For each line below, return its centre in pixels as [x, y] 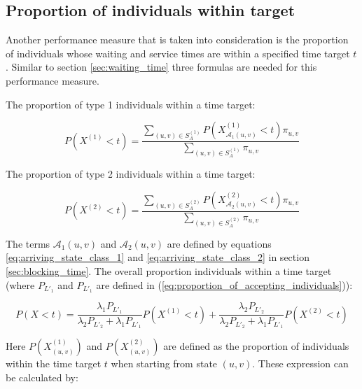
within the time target [54, 363]
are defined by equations [219, 243]
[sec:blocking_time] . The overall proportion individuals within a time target [169, 271]
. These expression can [300, 363]
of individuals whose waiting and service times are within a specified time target [178, 53]
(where [20, 284]
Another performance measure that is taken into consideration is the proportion [177, 40]
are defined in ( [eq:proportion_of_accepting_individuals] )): [224, 284]
